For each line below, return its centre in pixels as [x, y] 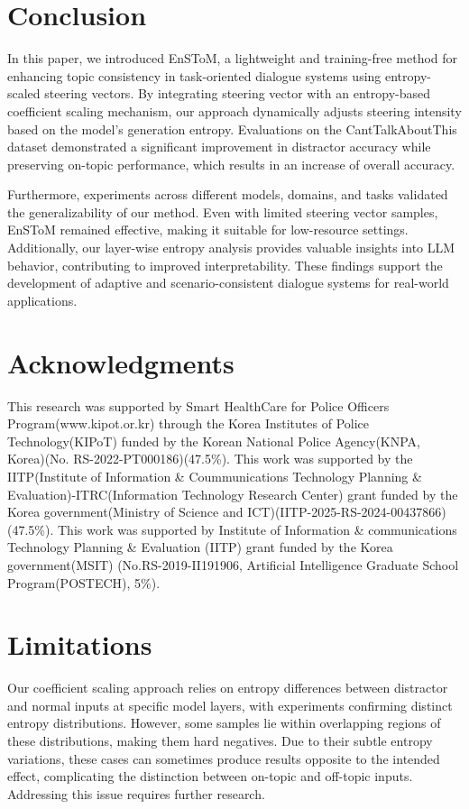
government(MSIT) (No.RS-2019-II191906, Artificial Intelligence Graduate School [233, 564]
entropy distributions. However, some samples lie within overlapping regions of [224, 723]
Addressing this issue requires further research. [136, 793]
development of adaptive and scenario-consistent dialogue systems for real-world [228, 283]
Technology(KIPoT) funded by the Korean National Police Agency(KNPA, [214, 441]
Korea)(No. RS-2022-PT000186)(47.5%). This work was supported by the [210, 459]
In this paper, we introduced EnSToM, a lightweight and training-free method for [233, 58]
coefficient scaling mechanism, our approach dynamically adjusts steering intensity [234, 110]
